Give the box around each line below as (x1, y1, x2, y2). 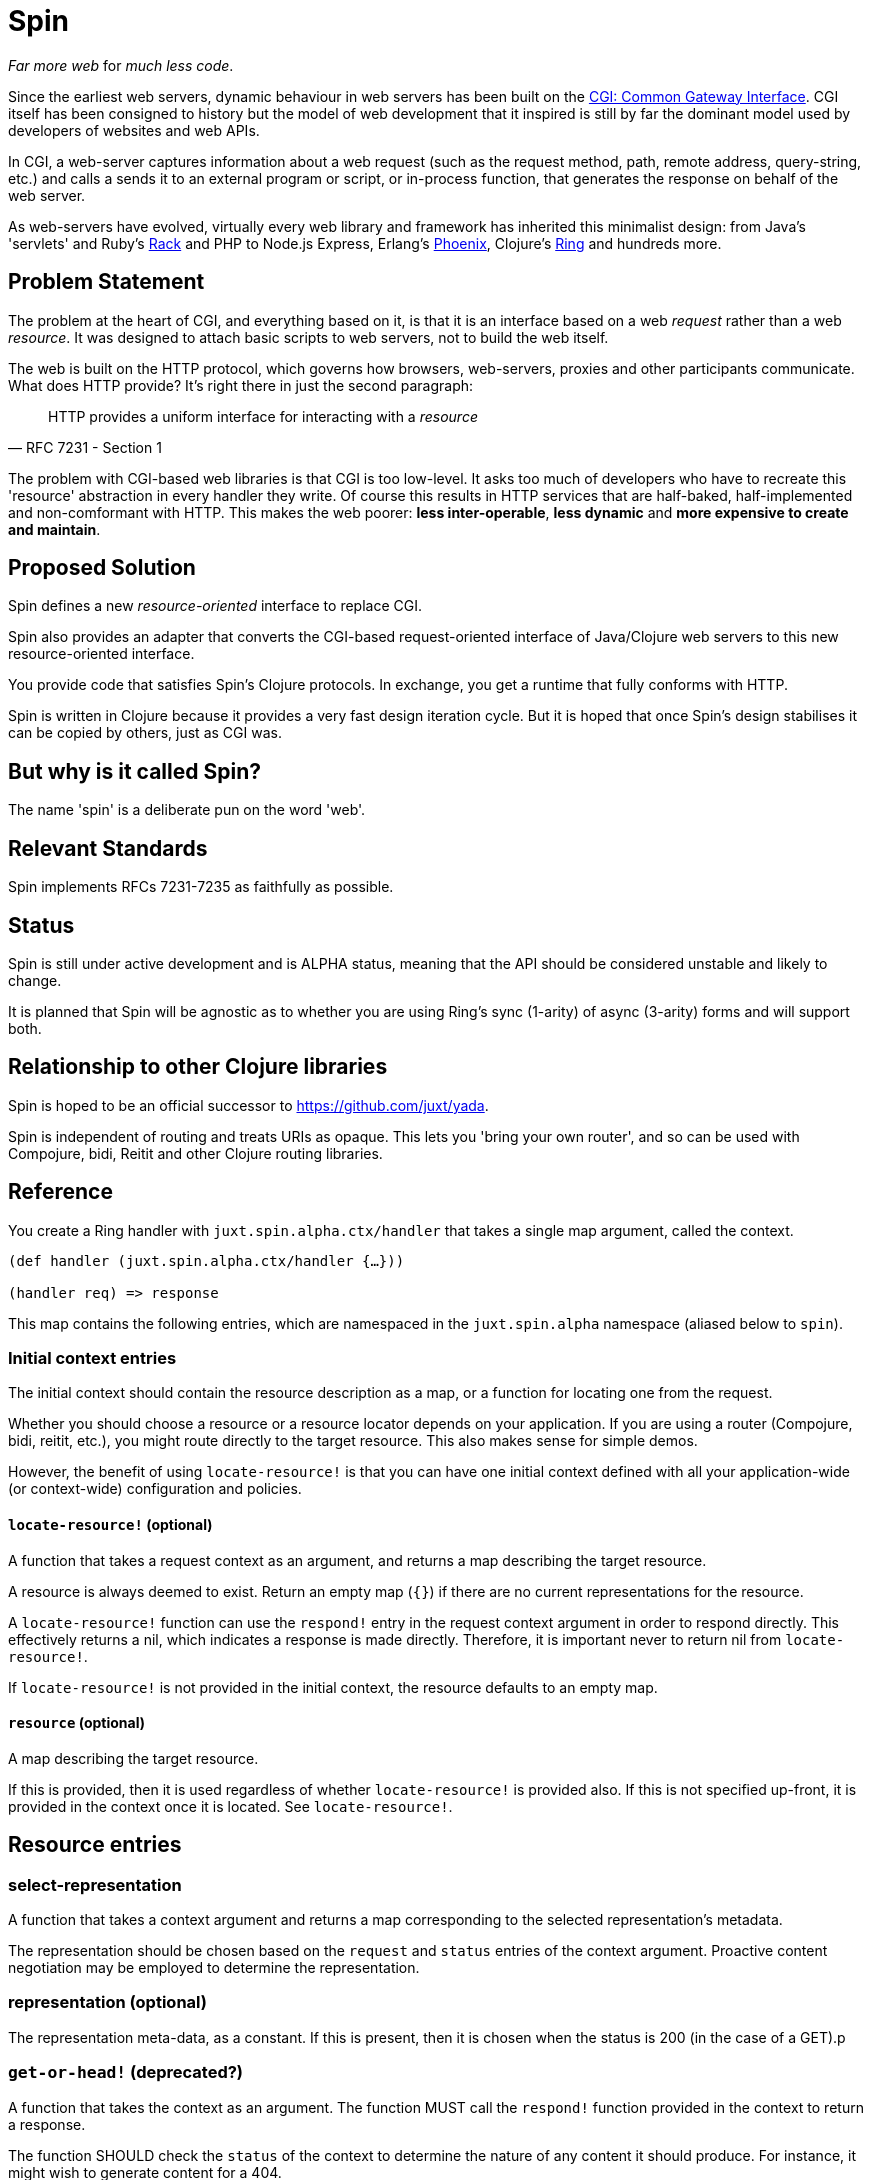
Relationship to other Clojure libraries (8, 1054, 388, 1080)
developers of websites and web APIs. (8, 121, 260, 139)
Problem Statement (8, 269, 205, 295)
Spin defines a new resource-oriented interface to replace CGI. (8, 597, 422, 615)
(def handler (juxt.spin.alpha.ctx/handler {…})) (8, 1252, 405, 1269)
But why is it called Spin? (8, 758, 261, 784)
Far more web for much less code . (8, 56, 234, 74)
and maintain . (8, 520, 101, 538)
